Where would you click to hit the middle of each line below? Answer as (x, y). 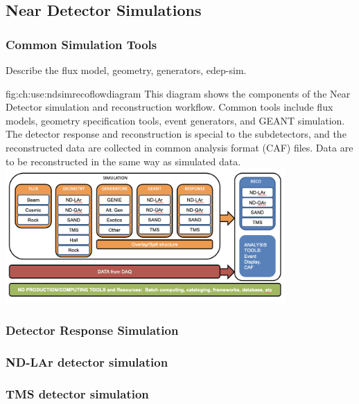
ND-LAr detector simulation (87, 362)
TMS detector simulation (77, 394)
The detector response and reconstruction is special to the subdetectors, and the (176, 134)
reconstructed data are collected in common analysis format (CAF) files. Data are (179, 147)
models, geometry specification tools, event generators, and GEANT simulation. (175, 120)
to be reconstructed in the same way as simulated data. (123, 161)
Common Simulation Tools (81, 44)
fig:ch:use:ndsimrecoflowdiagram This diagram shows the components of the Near (178, 93)
